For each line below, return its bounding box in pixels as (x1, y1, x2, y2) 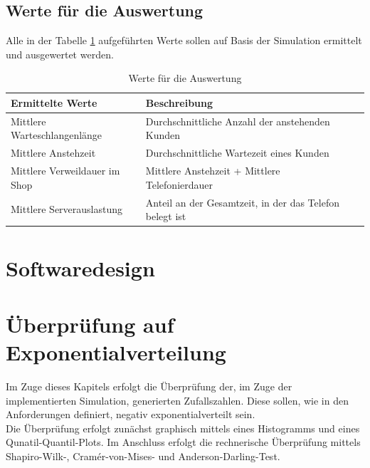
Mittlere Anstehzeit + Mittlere (145, 163, 280, 178)
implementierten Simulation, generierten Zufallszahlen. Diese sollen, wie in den (6, 392, 349, 407)
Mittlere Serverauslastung (11, 202, 123, 217)
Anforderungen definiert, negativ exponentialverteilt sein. (6, 407, 255, 422)
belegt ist (145, 209, 186, 224)
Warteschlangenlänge (11, 128, 102, 142)
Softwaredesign (6, 254, 155, 283)
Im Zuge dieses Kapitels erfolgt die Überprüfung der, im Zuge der (6, 378, 292, 393)
